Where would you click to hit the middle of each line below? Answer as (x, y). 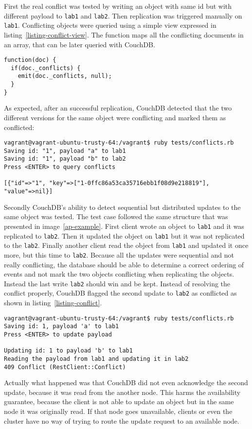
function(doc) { (30, 60)
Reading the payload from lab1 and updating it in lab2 (96, 359)
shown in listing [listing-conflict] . (53, 303)
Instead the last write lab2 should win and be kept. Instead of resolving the (117, 283)
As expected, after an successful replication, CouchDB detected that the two (118, 108)
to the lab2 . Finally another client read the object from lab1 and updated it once (126, 245)
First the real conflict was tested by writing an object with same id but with (118, 6)
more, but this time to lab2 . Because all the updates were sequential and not (119, 254)
